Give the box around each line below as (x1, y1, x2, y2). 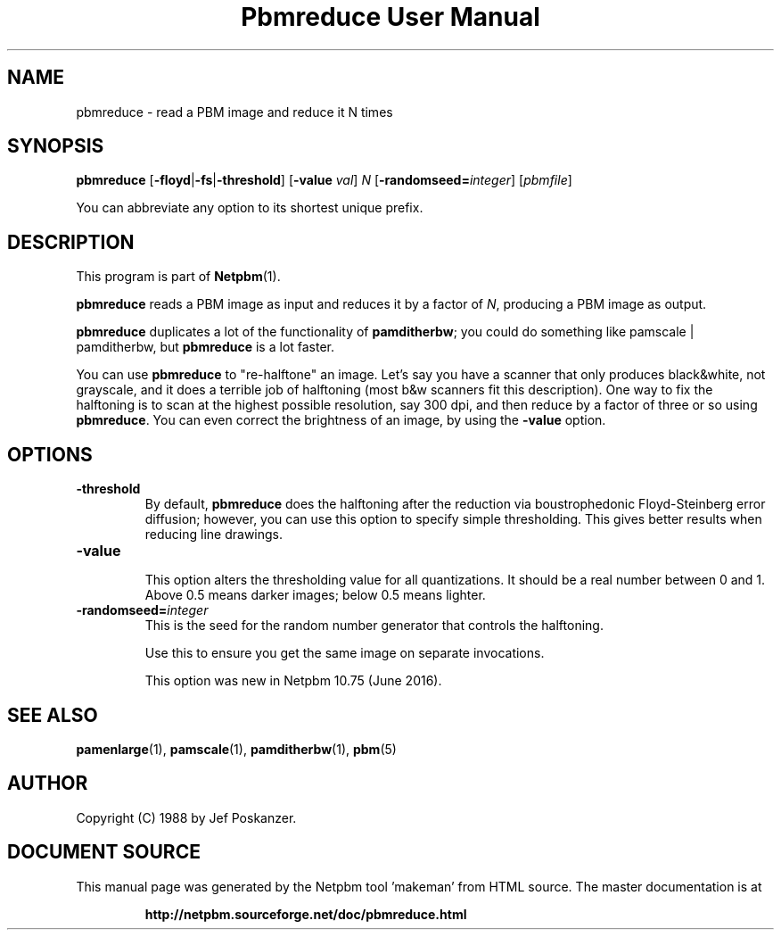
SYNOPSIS (7, 135, 104, 158)
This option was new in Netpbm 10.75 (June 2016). (144, 673, 442, 689)
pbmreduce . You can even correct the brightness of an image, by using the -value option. (76, 412, 606, 428)
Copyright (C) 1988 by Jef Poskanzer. (76, 809, 297, 825)
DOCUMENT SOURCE (7, 841, 201, 864)
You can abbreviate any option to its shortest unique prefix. (76, 200, 423, 216)
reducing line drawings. (144, 527, 284, 543)
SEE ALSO (7, 703, 98, 726)
